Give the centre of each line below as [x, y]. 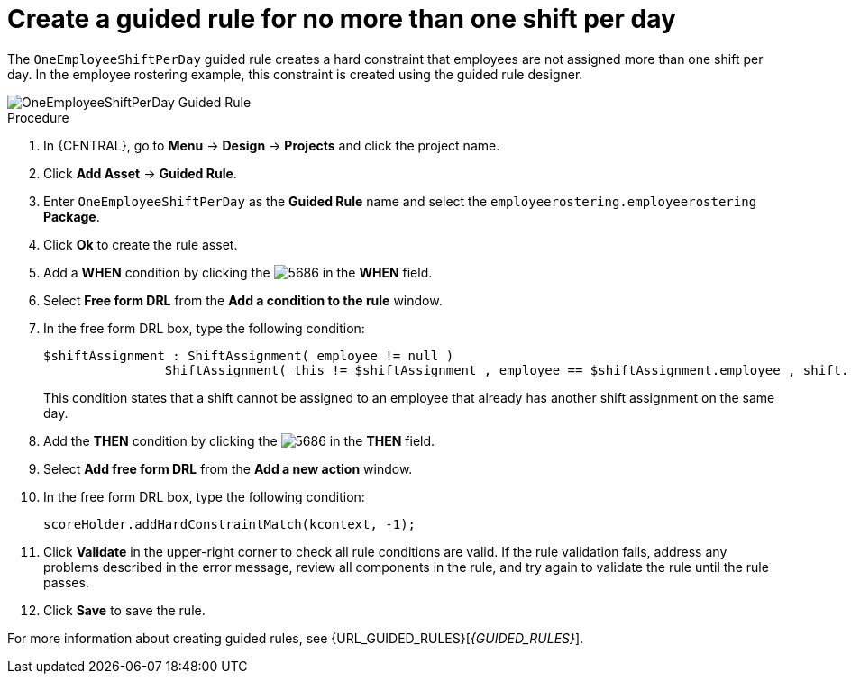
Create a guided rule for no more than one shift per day [342, 19]
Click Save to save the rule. [124, 610]
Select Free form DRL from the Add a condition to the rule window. [243, 300]
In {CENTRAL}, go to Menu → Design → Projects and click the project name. [272, 145]
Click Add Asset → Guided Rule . [140, 173]
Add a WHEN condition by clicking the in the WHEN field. [238, 272]
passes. [66, 582]
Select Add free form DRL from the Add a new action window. [228, 468]
